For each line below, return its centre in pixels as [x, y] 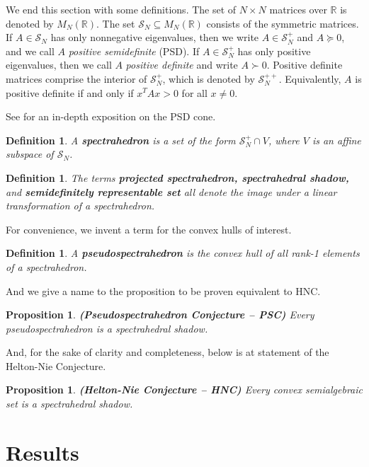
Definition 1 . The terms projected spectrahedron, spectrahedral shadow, [177, 177]
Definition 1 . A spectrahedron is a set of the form [121, 140]
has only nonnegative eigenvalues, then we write [155, 37]
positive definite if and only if [70, 92]
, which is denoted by [209, 78]
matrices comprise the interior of [76, 78]
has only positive [274, 51]
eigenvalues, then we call [59, 65]
